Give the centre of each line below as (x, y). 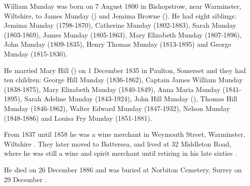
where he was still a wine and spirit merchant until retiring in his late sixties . (120, 153)
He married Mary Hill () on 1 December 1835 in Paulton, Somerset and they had (125, 70)
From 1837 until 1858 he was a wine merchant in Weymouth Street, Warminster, (125, 134)
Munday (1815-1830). (36, 53)
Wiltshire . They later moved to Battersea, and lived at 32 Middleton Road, (118, 143)
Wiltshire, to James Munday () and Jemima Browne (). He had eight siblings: (120, 15)
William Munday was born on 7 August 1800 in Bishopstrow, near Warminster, (123, 6)
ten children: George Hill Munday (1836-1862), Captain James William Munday (124, 80)
